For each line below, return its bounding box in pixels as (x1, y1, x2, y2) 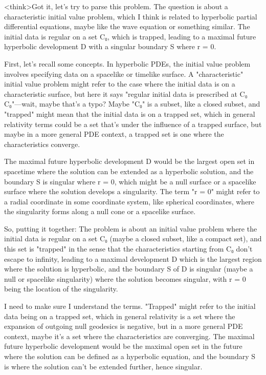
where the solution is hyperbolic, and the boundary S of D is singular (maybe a (4, 263, 253, 274)
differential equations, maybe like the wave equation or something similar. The (4, 21, 250, 32)
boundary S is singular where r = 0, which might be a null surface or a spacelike (4, 176, 256, 186)
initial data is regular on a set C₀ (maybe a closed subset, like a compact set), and (4, 233, 262, 244)
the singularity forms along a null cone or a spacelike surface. (4, 206, 196, 217)
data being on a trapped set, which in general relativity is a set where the (4, 310, 235, 321)
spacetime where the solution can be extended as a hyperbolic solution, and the (4, 165, 254, 176)
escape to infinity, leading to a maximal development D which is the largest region (4, 253, 262, 264)
